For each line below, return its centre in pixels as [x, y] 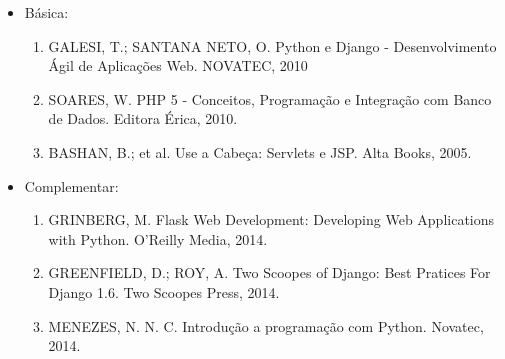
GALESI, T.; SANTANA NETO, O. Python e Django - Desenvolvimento [272, 45]
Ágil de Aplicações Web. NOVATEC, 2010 [178, 65]
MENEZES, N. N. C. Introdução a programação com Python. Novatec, [266, 325]
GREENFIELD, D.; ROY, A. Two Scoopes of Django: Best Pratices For [269, 272]
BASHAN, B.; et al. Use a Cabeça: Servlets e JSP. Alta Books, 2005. [260, 151]
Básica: [46, 12]
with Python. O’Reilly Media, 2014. [158, 238]
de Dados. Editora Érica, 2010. [143, 118]
